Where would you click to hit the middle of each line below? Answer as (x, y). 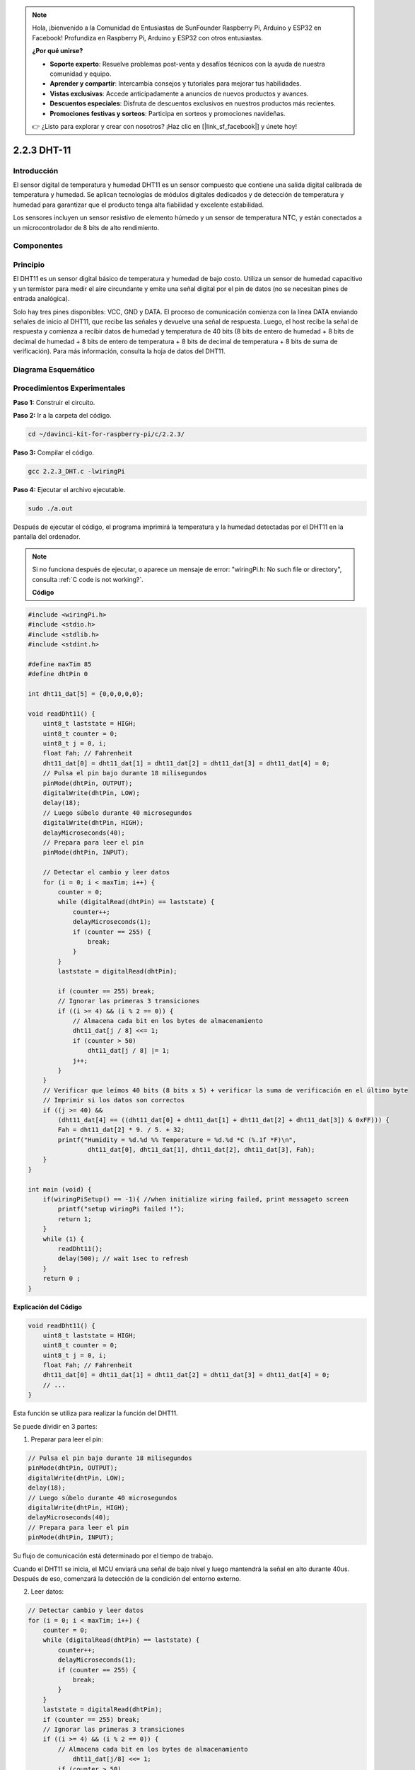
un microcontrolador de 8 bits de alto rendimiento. (86, 227)
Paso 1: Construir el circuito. (54, 402)
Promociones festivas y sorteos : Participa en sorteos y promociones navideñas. (168, 113)
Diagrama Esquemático (54, 370)
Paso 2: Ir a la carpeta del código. (63, 416)
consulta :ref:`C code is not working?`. (88, 579)
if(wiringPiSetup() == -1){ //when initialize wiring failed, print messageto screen (196, 1199)
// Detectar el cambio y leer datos (106, 872)
